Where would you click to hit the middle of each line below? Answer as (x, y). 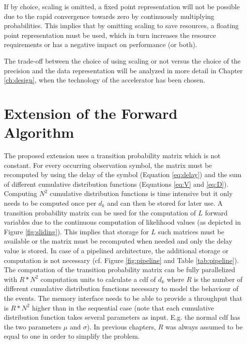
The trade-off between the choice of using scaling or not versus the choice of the (122, 60)
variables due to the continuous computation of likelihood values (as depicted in (123, 222)
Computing (21, 193)
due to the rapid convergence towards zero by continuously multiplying (109, 16)
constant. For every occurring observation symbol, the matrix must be (108, 165)
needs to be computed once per (50, 203)
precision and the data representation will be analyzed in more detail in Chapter (123, 70)
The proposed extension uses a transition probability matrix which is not (112, 156)
